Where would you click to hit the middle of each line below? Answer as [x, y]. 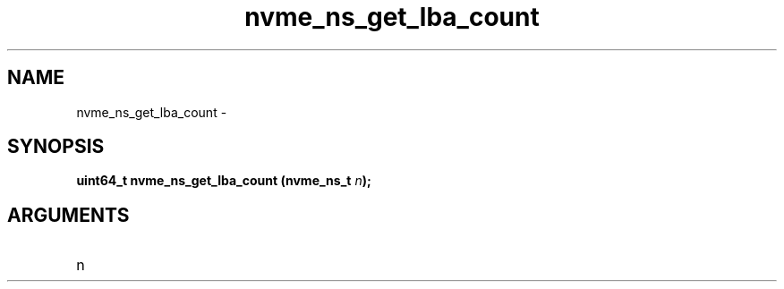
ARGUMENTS [68, 215]
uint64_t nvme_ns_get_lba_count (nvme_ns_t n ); [224, 181]
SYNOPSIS [56, 147]
